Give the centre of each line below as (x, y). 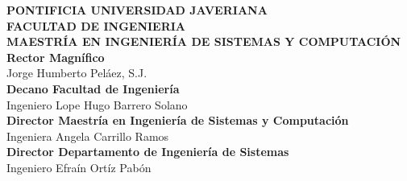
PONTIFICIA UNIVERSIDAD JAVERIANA (137, 10)
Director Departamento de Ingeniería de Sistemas (148, 152)
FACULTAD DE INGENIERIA (96, 25)
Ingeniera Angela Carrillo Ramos (88, 136)
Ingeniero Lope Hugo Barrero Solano (97, 104)
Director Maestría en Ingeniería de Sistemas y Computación (178, 120)
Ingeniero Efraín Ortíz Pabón (79, 167)
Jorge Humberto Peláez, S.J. (77, 73)
